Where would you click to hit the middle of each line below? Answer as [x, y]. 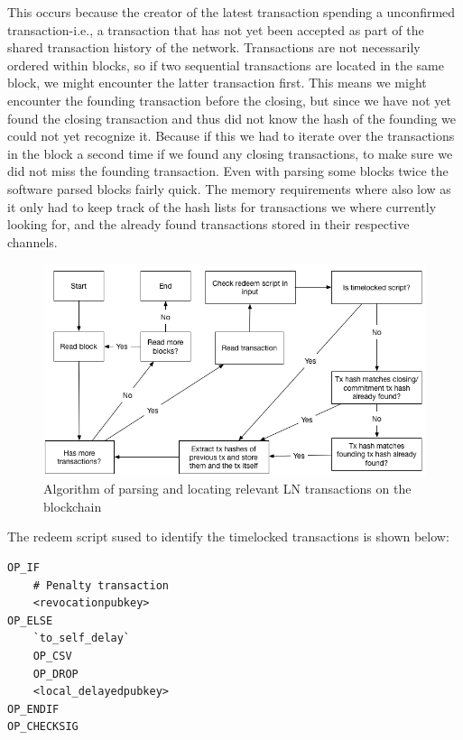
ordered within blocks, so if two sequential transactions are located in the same [226, 65]
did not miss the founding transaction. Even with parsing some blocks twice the [228, 171]
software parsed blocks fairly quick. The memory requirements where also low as [229, 188]
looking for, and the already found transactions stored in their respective [208, 224]
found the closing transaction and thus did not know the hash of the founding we [232, 118]
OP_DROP [56, 674]
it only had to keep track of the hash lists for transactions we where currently [222, 206]
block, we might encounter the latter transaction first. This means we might [217, 83]
